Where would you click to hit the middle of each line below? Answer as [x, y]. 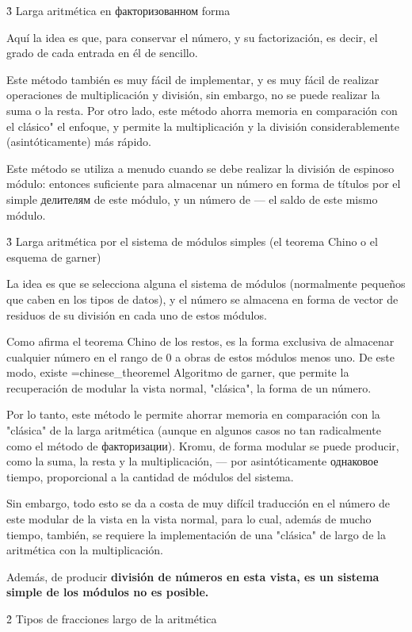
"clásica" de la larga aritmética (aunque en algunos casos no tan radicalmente [194, 430]
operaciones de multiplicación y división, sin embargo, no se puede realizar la [193, 95]
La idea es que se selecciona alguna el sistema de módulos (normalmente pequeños [206, 283]
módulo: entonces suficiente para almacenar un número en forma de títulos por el [204, 184]
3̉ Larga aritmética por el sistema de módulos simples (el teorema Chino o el [192, 241]
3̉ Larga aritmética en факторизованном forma [118, 10]
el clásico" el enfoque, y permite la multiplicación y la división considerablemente [203, 126]
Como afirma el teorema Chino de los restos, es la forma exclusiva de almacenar [200, 341]
